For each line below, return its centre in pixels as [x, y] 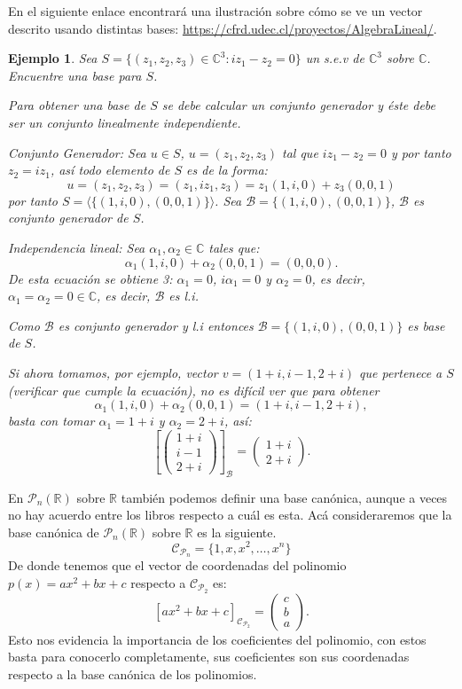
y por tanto [421, 152]
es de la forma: [227, 170]
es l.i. [184, 296]
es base [426, 325]
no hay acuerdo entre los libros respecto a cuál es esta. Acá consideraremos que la [230, 515]
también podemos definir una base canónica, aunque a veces [284, 497]
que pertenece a [401, 372]
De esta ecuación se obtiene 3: [90, 278]
